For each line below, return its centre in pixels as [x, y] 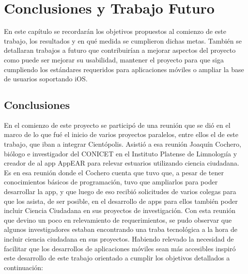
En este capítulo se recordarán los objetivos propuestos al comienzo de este [115, 31]
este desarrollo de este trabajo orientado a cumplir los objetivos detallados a [117, 258]
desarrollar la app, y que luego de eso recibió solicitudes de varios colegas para [120, 191]
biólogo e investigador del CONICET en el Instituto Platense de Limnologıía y [121, 153]
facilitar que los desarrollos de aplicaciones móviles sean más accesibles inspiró [120, 248]
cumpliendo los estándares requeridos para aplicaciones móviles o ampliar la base [124, 69]
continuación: [23, 267]
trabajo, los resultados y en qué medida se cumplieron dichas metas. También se [123, 40]
